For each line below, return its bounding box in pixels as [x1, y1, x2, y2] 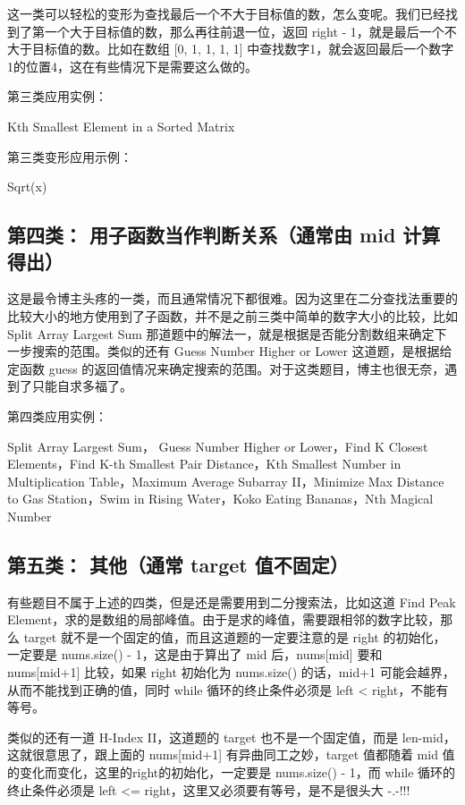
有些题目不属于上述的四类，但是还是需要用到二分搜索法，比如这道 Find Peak [7, 592, 456, 611]
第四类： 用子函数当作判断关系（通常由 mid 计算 [7, 221, 441, 249]
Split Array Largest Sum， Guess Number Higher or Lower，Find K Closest [7, 436, 428, 455]
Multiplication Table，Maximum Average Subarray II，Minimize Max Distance [7, 471, 444, 490]
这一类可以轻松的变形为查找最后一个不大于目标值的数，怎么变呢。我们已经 [7, 4, 445, 22]
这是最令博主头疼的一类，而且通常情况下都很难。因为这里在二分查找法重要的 [7, 289, 458, 308]
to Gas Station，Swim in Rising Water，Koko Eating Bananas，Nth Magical [7, 489, 434, 508]
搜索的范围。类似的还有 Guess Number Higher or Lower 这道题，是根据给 [31, 342, 452, 360]
